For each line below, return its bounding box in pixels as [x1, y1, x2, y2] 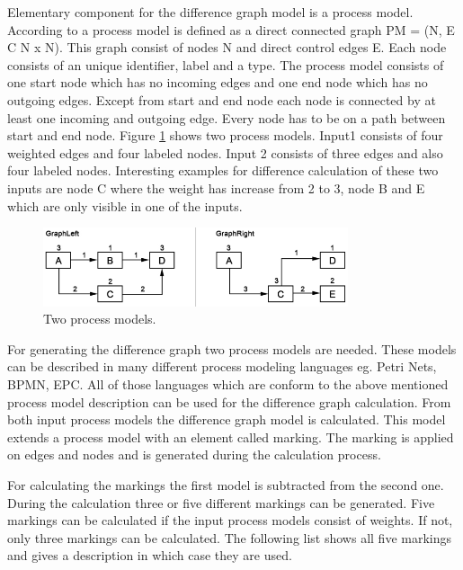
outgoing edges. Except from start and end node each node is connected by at [7, 90, 436, 109]
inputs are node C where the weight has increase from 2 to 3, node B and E [7, 178, 425, 197]
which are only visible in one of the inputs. [7, 196, 243, 215]
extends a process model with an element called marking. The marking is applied [7, 427, 454, 446]
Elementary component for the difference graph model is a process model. [7, 3, 414, 21]
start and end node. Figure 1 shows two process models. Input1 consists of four [7, 126, 443, 145]
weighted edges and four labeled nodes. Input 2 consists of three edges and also [7, 143, 443, 162]
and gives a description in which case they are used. [7, 546, 292, 565]
